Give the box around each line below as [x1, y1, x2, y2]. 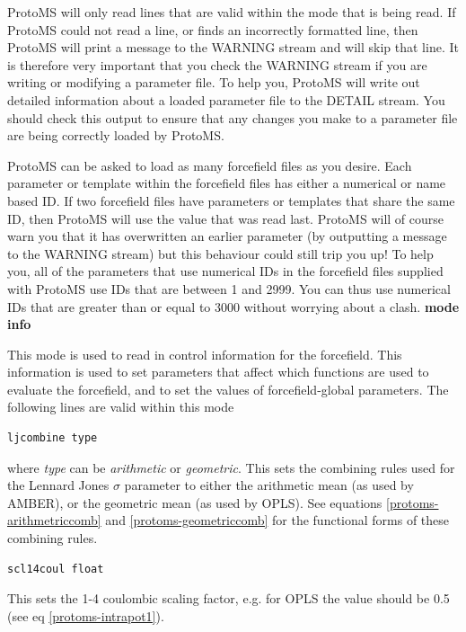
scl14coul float [7, 562, 104, 575]
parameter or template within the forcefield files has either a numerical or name [7, 174, 446, 192]
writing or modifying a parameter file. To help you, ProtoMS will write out [7, 73, 420, 92]
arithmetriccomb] [7, 511, 101, 530]
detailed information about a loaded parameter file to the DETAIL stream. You [7, 90, 445, 109]
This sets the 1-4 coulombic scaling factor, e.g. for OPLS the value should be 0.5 [7, 589, 450, 608]
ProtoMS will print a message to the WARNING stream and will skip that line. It [7, 38, 459, 57]
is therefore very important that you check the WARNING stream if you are [7, 55, 427, 74]
